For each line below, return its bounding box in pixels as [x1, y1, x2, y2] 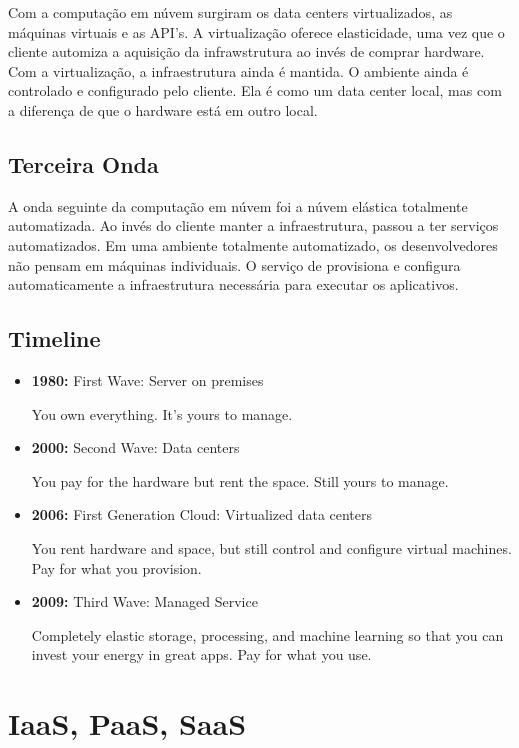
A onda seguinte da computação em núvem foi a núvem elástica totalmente [8, 195, 468, 216]
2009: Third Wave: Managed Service [31, 591, 258, 612]
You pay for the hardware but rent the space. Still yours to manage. [31, 470, 449, 491]
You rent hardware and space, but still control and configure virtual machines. [31, 537, 512, 558]
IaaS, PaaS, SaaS [8, 703, 247, 744]
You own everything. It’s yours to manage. [31, 403, 293, 424]
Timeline [8, 323, 101, 354]
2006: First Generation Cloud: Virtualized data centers [31, 504, 373, 525]
